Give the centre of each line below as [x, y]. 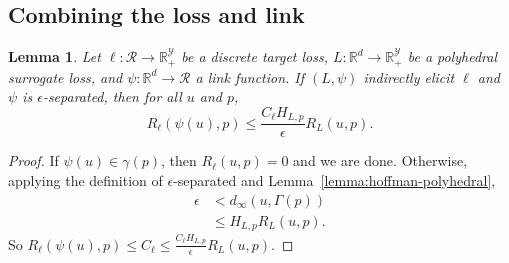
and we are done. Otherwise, [380, 160]
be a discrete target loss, [254, 56]
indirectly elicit [409, 76]
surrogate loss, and [65, 76]
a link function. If [250, 76]
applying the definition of [85, 179]
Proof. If [33, 160]
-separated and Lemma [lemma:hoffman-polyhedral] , [334, 179]
